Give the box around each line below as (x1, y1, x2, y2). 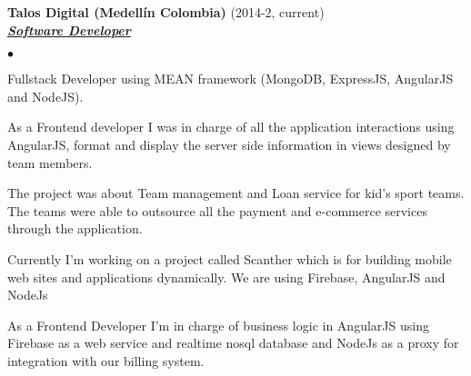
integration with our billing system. (7, 351, 205, 370)
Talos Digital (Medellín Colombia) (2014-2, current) (7, 3, 325, 21)
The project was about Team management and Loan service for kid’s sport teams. (7, 183, 465, 203)
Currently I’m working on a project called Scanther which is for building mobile (7, 249, 452, 268)
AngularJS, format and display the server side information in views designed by (7, 134, 451, 153)
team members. (7, 153, 93, 172)
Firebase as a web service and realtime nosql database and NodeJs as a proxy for (7, 333, 459, 352)
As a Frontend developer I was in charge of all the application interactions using (7, 117, 455, 136)
